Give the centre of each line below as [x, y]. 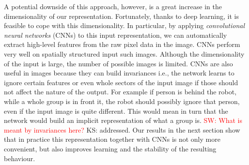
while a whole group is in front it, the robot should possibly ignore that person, [122, 101]
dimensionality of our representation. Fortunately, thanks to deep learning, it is [121, 16]
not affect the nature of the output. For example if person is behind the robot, [120, 92]
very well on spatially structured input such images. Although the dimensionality [124, 53]
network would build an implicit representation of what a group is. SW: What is [123, 120]
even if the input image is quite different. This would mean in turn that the [116, 111]
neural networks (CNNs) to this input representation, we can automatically [116, 35]
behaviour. [20, 158]
